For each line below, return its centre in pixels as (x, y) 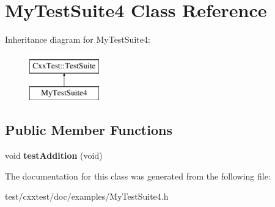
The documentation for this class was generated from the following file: (138, 176)
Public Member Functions (89, 130)
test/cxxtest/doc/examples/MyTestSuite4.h (87, 196)
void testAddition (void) (54, 155)
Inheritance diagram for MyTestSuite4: (78, 39)
